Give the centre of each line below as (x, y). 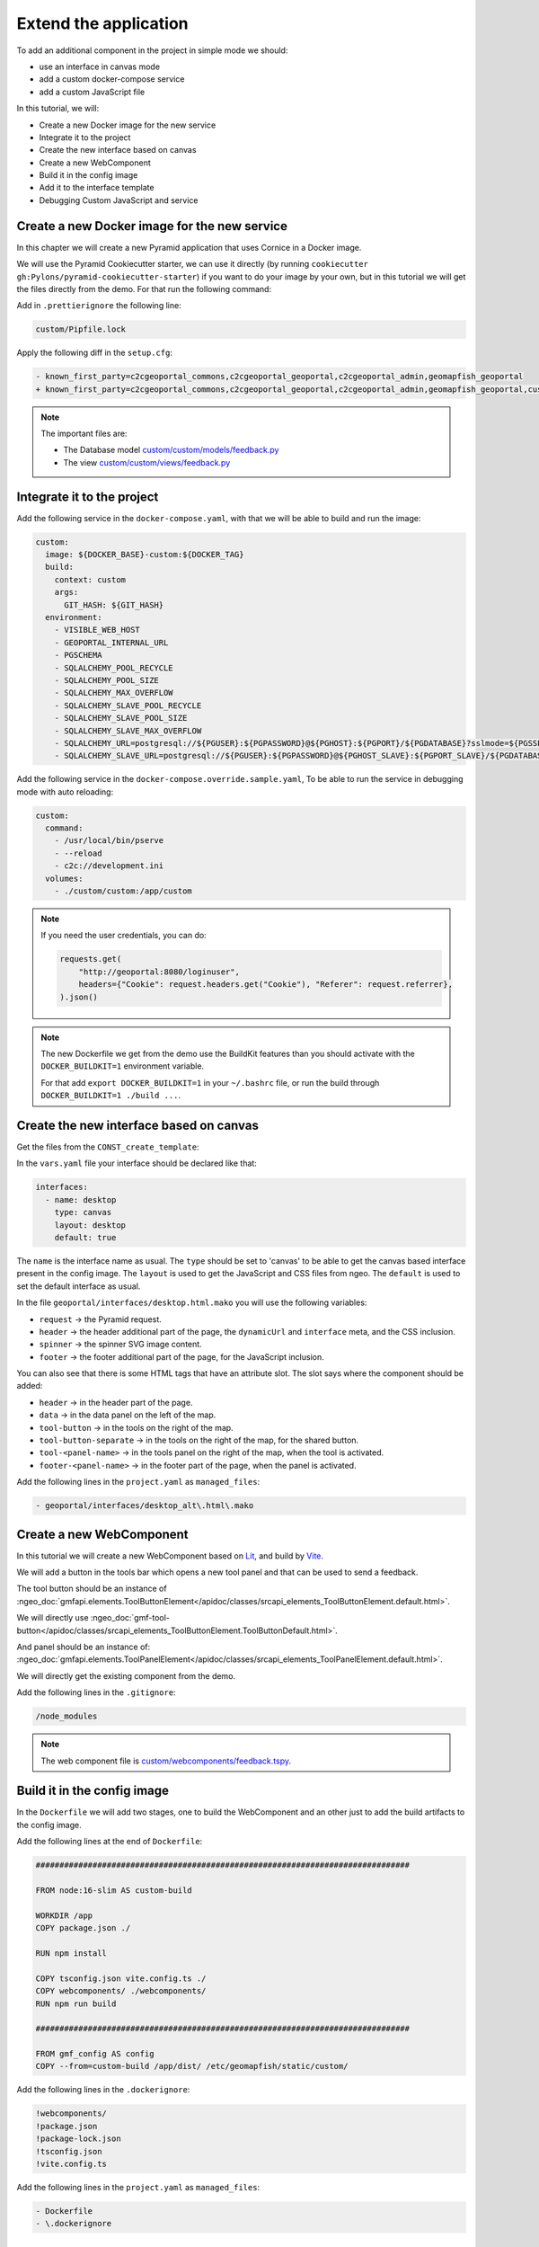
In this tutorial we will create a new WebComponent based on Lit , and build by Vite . (170, 1556)
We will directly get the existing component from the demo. (126, 1675)
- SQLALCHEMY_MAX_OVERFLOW (114, 693)
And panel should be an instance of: (84, 1647)
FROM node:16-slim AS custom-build (114, 1891)
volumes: (64, 878)
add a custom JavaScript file (92, 92)
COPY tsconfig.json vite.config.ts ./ (121, 1978)
